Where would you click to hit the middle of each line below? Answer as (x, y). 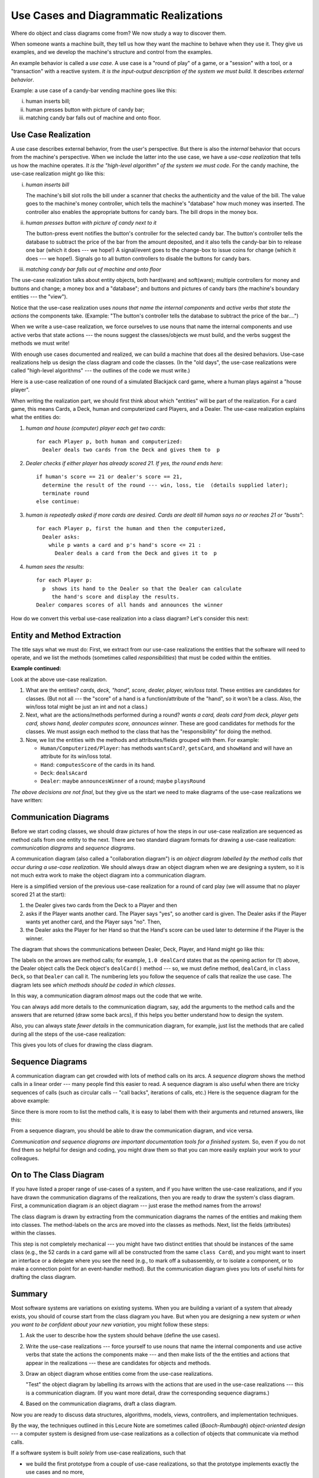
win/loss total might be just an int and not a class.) (87, 706)
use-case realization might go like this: (58, 174)
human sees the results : (55, 566)
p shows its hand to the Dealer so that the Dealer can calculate (142, 589)
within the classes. (33, 1233)
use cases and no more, (55, 1471)
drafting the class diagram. (43, 1277)
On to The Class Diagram (58, 1175)
